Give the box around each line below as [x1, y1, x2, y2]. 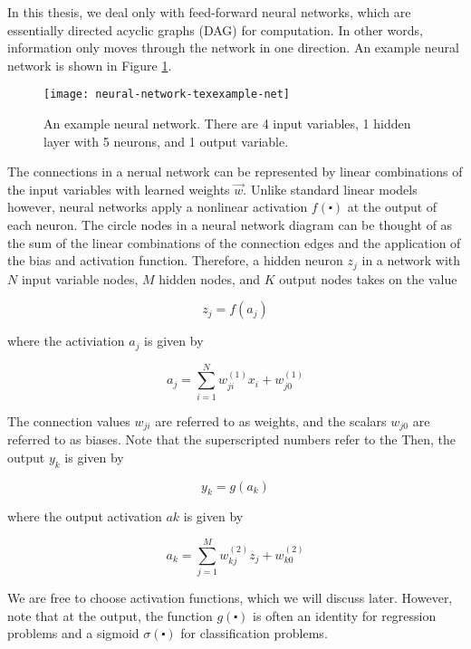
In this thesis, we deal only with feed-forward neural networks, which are [7, 3, 411, 21]
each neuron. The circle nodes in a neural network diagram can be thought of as [7, 215, 453, 234]
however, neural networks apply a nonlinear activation [7, 197, 308, 216]
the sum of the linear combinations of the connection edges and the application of [7, 233, 461, 252]
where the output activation [7, 507, 162, 526]
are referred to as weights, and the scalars [155, 411, 387, 430]
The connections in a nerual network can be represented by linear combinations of [7, 162, 463, 181]
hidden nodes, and [159, 269, 261, 288]
